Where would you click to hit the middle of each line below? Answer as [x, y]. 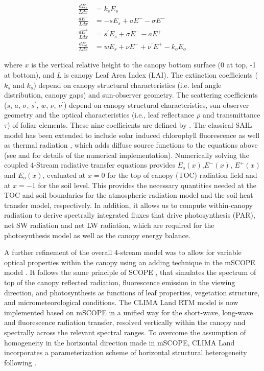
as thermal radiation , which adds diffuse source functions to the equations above [131, 145]
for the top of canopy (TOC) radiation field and [182, 175]
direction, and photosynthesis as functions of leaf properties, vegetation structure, [132, 292]
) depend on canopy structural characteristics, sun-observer [156, 105]
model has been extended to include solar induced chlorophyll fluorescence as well [132, 135]
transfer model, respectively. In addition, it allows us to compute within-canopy [128, 205]
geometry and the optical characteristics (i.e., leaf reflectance [99, 115]
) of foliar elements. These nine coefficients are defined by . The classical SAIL [130, 125]
